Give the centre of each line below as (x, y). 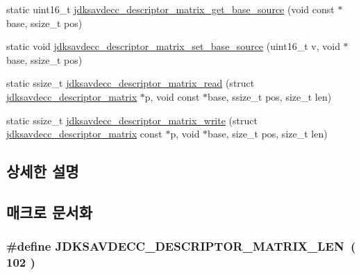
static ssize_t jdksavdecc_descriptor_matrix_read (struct (131, 83)
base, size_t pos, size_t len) (268, 134)
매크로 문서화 (49, 211)
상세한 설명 (43, 171)
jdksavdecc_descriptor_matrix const (84, 134)
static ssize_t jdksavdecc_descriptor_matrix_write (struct (132, 120)
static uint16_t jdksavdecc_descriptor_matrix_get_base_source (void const (170, 9)
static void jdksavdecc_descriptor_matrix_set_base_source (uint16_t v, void (173, 46)
